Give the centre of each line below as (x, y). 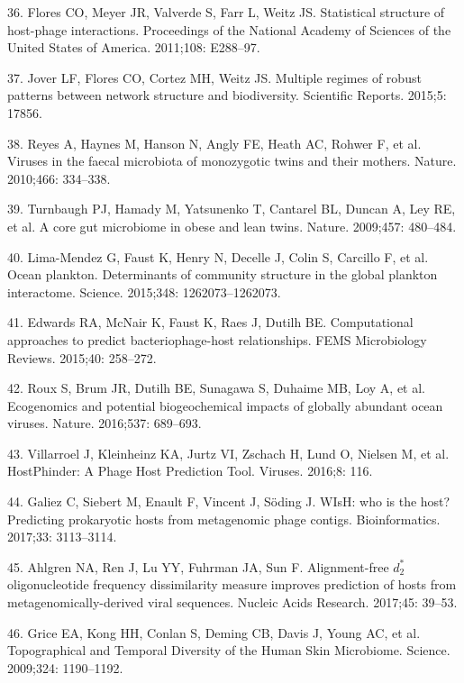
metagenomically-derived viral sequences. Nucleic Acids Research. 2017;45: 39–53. (232, 602)
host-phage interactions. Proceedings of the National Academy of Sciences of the (229, 29)
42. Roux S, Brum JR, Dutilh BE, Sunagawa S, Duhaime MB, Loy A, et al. (217, 388)
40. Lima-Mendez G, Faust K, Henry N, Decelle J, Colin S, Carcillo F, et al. (218, 256)
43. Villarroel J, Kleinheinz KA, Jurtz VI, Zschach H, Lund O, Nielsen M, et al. (228, 453)
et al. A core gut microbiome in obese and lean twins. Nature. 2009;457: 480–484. (232, 226)
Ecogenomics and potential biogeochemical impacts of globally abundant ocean (225, 405)
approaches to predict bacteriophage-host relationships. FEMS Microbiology (217, 339)
